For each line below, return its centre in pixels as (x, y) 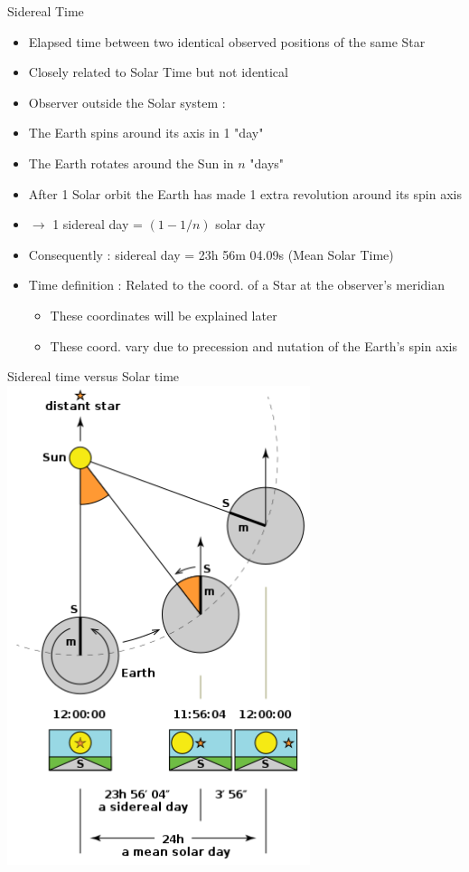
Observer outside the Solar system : (127, 102)
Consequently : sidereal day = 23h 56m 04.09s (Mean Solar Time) (211, 254)
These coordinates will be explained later (164, 315)
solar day (240, 224)
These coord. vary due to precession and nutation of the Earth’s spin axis (253, 345)
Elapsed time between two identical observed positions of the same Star (227, 41)
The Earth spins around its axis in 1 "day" (146, 133)
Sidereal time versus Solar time (94, 376)
